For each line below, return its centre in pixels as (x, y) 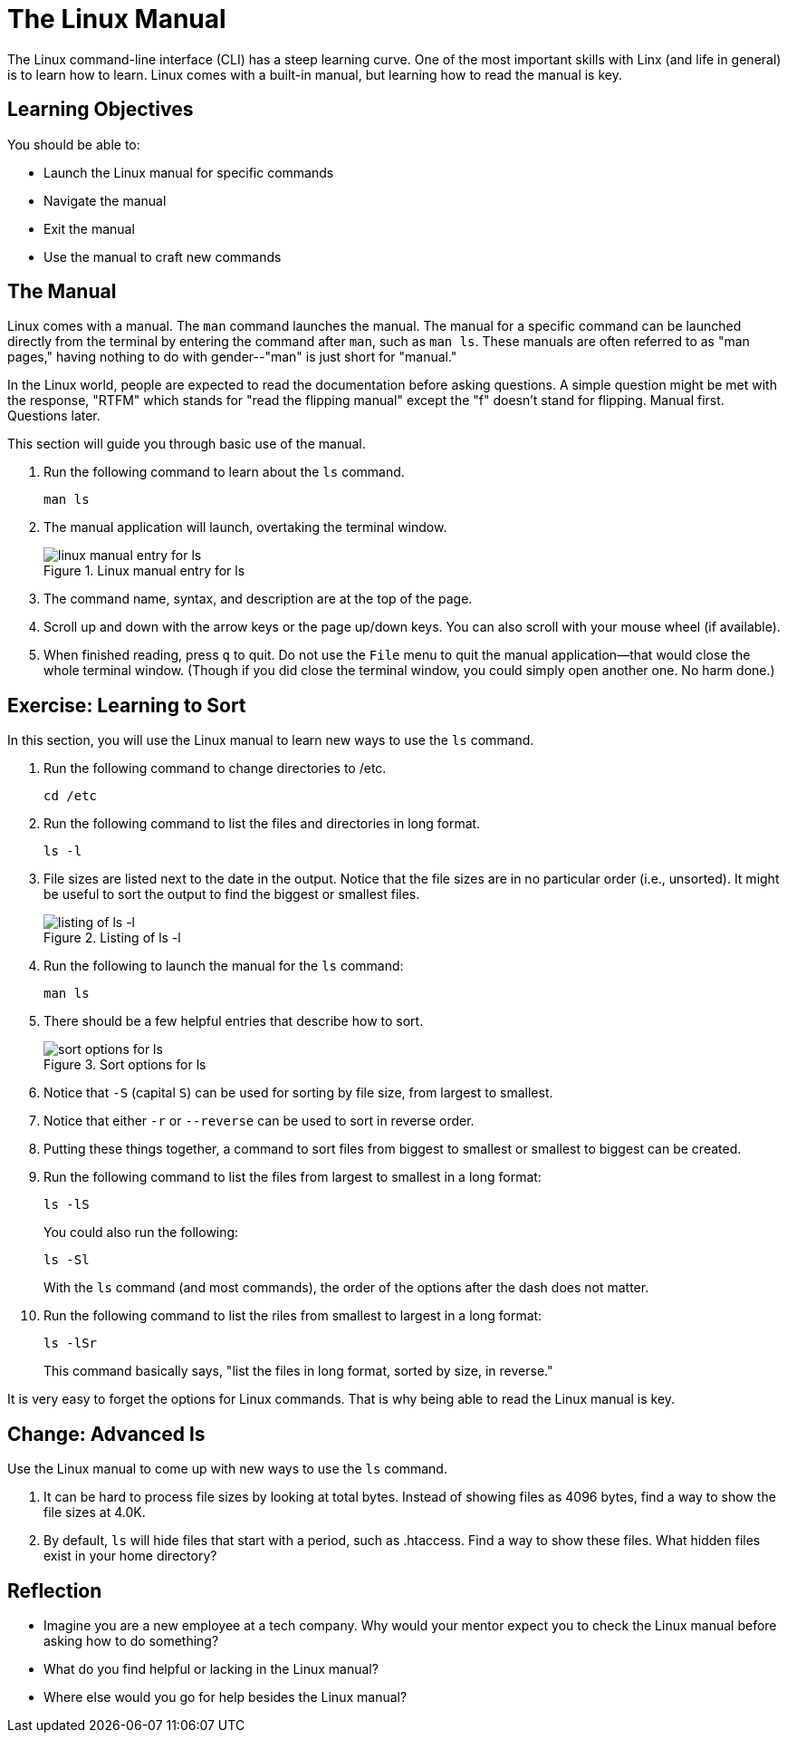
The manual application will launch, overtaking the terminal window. (245, 527)
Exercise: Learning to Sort (127, 705)
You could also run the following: (141, 1232)
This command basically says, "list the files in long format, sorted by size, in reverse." (298, 1371)
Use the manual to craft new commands (163, 256)
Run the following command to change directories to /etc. (215, 768)
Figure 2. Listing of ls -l (112, 938)
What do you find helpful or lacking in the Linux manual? (211, 1668)
